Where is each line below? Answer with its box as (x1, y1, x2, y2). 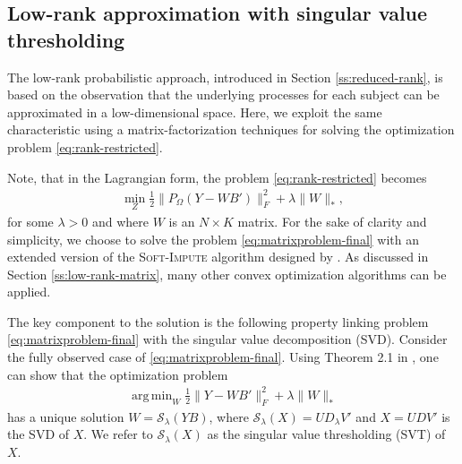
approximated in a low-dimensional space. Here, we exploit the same (7, 102, 382, 121)
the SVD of (7, 425, 70, 443)
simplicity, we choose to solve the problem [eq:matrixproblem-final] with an (7, 229, 420, 248)
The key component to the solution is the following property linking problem (7, 312, 429, 331)
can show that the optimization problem (7, 365, 228, 383)
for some (7, 211, 54, 230)
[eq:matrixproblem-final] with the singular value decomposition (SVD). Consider (7, 330, 448, 348)
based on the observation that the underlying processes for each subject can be (7, 85, 440, 104)
